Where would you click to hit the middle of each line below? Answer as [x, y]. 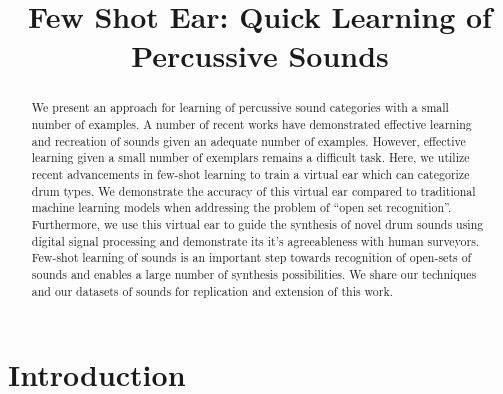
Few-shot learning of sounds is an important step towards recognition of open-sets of [251, 257]
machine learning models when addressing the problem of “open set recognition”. [241, 207]
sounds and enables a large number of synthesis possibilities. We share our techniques [254, 273]
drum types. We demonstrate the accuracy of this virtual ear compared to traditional [253, 190]
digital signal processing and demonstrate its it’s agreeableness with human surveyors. [255, 240]
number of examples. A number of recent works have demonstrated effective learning [251, 124]
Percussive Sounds [260, 55]
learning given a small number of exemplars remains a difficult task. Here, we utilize [250, 157]
